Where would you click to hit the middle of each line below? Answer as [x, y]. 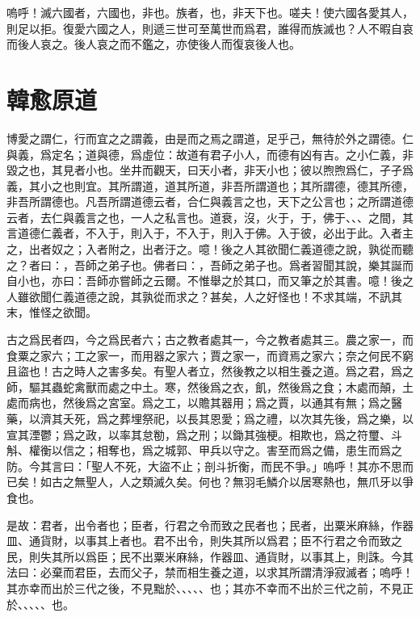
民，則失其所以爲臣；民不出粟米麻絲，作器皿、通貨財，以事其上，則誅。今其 [210, 556]
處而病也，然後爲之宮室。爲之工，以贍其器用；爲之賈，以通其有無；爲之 [199, 403]
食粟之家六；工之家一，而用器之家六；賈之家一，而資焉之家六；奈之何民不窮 [210, 355]
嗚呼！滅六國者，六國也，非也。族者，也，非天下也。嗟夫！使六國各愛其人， [210, 12]
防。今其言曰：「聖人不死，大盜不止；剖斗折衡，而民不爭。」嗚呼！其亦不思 [204, 466]
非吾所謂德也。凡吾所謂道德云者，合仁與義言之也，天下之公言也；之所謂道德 [210, 201]
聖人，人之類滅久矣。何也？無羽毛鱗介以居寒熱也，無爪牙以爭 [249, 482]
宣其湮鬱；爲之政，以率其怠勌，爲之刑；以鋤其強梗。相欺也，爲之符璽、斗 [204, 434]
